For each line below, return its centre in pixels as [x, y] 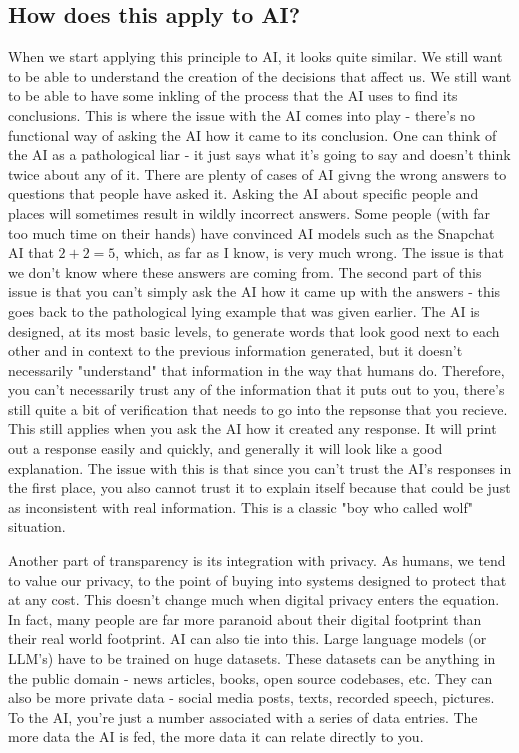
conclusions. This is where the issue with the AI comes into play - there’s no [241, 114]
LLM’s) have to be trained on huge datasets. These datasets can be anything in [252, 658]
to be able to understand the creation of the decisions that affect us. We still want [260, 75]
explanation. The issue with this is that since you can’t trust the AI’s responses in [260, 467]
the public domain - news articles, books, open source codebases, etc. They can [250, 677]
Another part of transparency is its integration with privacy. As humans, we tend [257, 560]
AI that [31, 252]
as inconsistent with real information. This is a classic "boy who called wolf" [240, 506]
